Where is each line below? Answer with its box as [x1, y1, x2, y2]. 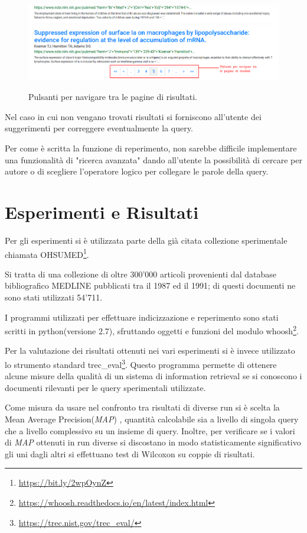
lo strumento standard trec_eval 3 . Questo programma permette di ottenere [5, 356, 277, 370]
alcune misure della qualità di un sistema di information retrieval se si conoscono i [5, 370, 302, 382]
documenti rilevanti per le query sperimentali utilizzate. [5, 381, 206, 393]
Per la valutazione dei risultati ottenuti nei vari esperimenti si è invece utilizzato [5, 344, 295, 357]
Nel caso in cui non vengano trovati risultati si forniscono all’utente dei [5, 110, 262, 122]
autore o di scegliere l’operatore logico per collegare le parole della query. [5, 165, 269, 177]
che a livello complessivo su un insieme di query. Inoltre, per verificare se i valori [5, 424, 295, 437]
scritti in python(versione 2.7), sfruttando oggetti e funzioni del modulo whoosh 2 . [5, 323, 299, 337]
